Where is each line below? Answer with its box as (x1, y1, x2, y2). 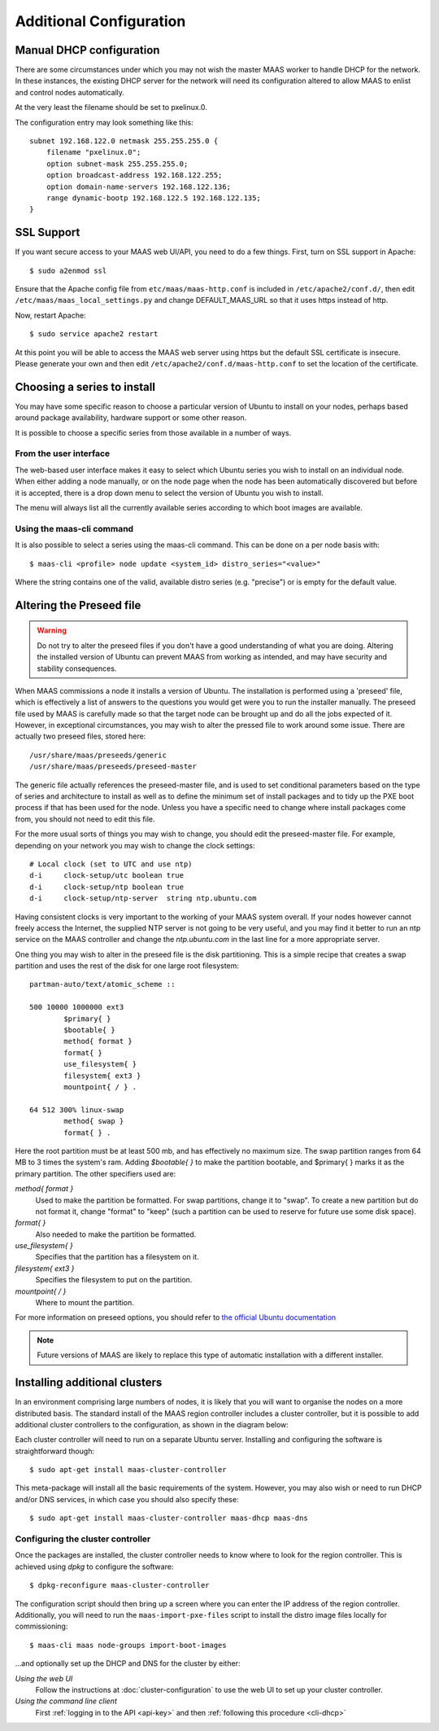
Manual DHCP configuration (15, 43, 160, 57)
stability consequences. (37, 664, 117, 673)
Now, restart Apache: (15, 310, 86, 320)
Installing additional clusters (15, 1376, 163, 1390)
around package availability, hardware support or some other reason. (15, 413, 247, 423)
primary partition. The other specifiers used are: (15, 1168, 176, 1178)
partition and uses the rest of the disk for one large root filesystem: (15, 961, 240, 971)
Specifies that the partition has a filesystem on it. (35, 1252, 199, 1262)
